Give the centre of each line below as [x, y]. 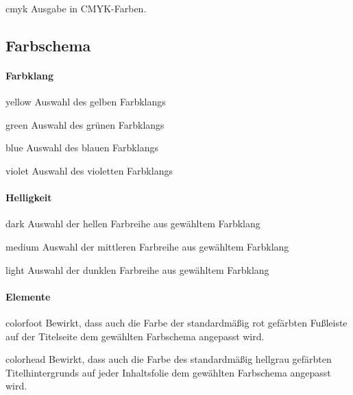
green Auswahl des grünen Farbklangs [85, 124]
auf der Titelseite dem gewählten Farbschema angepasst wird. [135, 336]
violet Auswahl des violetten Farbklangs [89, 170]
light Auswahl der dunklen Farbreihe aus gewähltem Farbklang [137, 269]
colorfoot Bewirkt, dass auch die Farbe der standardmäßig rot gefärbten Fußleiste [176, 322]
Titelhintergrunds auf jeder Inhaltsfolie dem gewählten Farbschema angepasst [168, 372]
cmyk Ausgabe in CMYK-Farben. [76, 8]
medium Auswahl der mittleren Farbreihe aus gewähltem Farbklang [147, 246]
